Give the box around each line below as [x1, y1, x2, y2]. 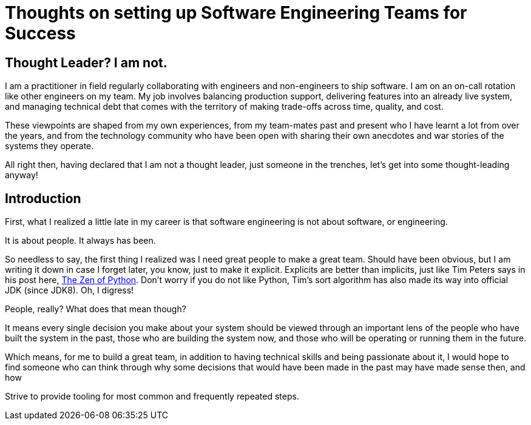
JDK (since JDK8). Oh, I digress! [5, 285, 134, 296]
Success [5, 23, 76, 44]
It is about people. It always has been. [5, 235, 156, 246]
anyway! [5, 170, 38, 181]
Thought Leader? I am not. [5, 55, 167, 70]
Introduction [5, 190, 81, 206]
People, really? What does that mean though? [5, 304, 186, 315]
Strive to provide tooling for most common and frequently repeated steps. [5, 391, 299, 402]
